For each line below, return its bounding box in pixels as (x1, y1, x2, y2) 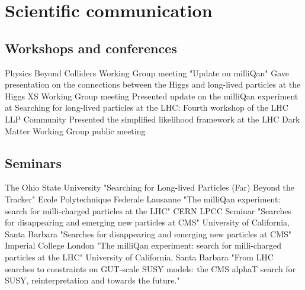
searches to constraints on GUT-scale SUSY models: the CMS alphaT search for (5, 262, 296, 275)
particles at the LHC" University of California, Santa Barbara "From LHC (5, 250, 274, 263)
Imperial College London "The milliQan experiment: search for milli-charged (5, 239, 281, 252)
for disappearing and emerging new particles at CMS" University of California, (5, 216, 290, 228)
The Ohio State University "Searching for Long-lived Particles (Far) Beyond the (5, 181, 294, 194)
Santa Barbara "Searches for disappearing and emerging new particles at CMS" (5, 227, 292, 240)
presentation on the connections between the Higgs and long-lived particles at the (5, 78, 301, 91)
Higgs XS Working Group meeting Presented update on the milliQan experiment (5, 89, 298, 102)
